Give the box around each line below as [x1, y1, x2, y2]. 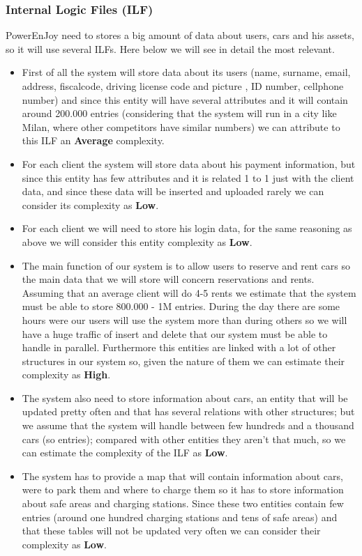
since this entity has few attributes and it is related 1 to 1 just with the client [22, 170, 354, 185]
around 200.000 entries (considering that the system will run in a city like [22, 106, 337, 121]
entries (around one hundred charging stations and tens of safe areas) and [22, 509, 338, 524]
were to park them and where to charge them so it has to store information [22, 482, 344, 497]
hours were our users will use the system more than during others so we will [22, 312, 347, 327]
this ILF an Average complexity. [22, 133, 165, 148]
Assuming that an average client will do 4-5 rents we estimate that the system [22, 285, 356, 300]
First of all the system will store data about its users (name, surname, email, [22, 65, 351, 79]
